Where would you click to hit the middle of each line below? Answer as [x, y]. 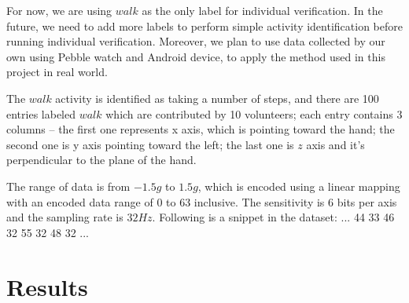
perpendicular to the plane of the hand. [101, 160]
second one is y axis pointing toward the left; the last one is [150, 144]
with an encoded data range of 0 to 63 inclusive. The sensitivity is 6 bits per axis [202, 201]
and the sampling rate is [65, 217]
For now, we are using [59, 10]
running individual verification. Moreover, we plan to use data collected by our [196, 41]
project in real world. [57, 72]
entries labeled [41, 113]
